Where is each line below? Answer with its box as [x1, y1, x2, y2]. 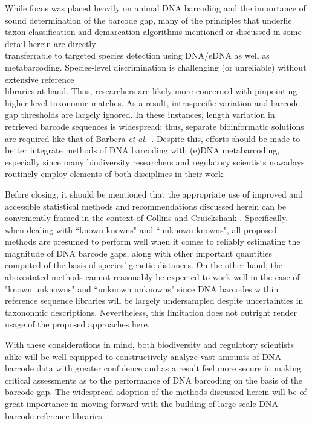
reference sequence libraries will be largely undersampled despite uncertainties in [5, 294, 304, 307]
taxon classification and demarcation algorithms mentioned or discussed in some [5, 25, 302, 38]
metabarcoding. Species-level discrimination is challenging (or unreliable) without [5, 60, 307, 73]
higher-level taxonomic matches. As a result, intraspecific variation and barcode [5, 96, 300, 109]
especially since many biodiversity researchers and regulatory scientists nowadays [5, 155, 305, 168]
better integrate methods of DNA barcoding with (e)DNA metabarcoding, [5, 144, 280, 156]
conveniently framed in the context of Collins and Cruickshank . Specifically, [5, 211, 288, 224]
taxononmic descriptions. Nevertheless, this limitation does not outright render [5, 306, 297, 318]
